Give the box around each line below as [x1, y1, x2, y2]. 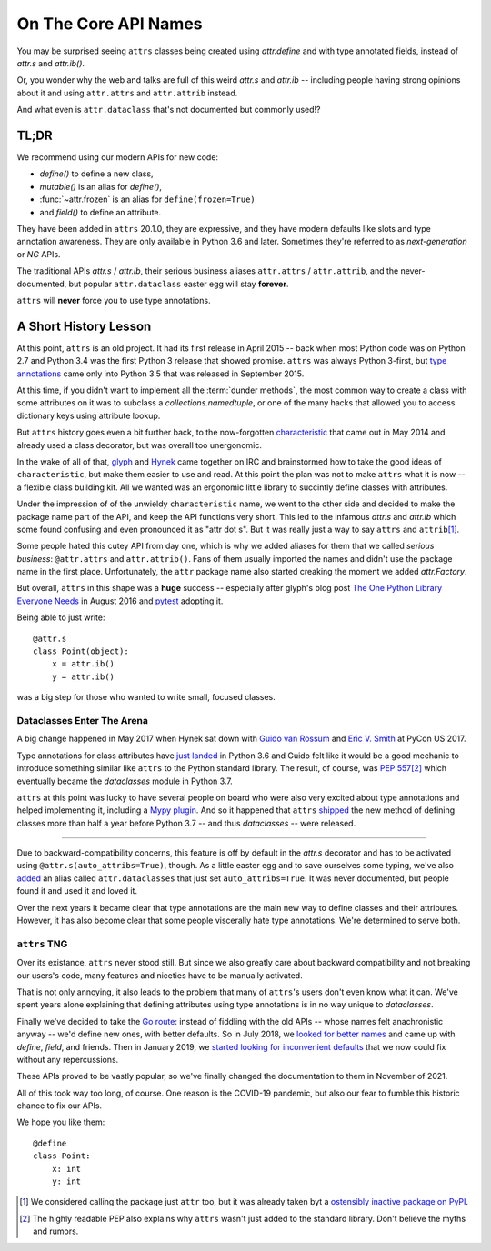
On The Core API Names [16, 14, 204, 34]
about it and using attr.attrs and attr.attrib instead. [16, 87, 238, 98]
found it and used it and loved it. [16, 886, 138, 896]
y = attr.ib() [51, 671, 115, 682]
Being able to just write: [16, 612, 105, 623]
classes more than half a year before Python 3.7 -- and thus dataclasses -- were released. [16, 817, 356, 828]
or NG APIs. [16, 248, 61, 259]
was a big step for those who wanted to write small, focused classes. [16, 692, 276, 703]
